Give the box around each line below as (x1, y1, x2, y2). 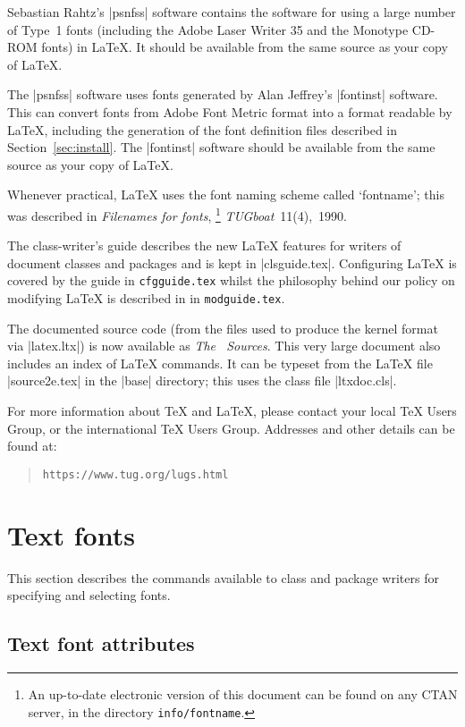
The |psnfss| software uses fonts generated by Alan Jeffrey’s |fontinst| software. (7, 85, 438, 104)
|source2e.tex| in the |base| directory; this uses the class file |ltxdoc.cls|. (7, 371, 397, 390)
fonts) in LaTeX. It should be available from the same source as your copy (41, 38, 448, 56)
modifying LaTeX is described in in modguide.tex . (7, 289, 285, 308)
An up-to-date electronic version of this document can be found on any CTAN (28, 685, 458, 704)
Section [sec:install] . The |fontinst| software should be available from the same (7, 138, 435, 156)
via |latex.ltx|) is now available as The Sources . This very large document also (7, 336, 441, 355)
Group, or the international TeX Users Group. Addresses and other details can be (7, 418, 455, 437)
